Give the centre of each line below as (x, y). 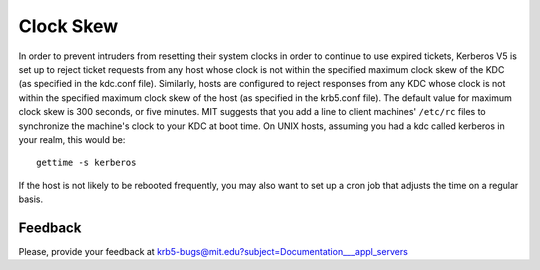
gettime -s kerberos (86, 163)
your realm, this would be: (72, 139)
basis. (31, 199)
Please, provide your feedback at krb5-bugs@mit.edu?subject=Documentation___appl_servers (213, 251)
